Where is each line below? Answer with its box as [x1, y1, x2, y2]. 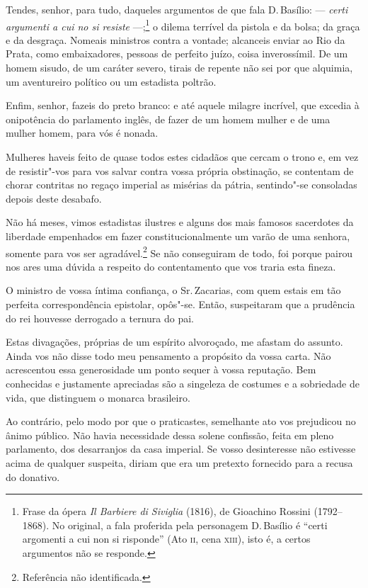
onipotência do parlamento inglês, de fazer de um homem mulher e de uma [6, 111, 330, 126]
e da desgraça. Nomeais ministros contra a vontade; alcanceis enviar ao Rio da [6, 32, 345, 47]
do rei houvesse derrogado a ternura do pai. [6, 310, 194, 325]
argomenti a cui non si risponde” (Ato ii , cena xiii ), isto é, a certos [22, 531, 311, 546]
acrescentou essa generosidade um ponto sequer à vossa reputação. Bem [6, 362, 316, 377]
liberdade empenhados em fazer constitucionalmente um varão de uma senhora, [6, 228, 350, 243]
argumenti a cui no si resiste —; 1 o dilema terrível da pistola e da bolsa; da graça [6, 16, 360, 33]
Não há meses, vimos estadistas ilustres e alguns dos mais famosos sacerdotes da [6, 215, 354, 230]
